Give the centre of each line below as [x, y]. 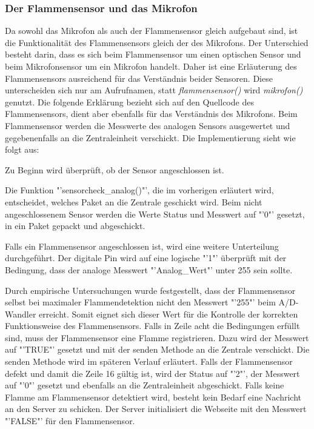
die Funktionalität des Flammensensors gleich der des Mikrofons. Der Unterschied [157, 42]
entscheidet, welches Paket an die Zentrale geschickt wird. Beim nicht [134, 201]
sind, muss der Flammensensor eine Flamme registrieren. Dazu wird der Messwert [157, 337]
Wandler [21, 314]
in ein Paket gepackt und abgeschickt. [75, 226]
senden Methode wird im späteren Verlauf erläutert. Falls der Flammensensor [149, 361]
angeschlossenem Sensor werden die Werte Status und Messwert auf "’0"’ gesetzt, [155, 214]
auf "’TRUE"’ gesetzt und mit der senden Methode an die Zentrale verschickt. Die [157, 349]
